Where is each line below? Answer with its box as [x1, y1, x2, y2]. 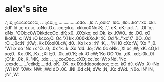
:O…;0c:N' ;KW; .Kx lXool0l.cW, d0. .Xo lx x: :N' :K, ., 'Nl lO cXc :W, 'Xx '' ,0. [5, 40, 157, 46]
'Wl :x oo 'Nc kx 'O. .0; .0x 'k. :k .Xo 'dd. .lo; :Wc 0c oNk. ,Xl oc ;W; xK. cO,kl [5, 45, 159, 51]
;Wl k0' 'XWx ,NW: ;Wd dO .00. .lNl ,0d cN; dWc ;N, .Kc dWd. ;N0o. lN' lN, [5, 66, 154, 72]
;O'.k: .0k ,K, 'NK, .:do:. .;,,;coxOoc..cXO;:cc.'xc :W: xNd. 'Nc [5, 56, 127, 61]
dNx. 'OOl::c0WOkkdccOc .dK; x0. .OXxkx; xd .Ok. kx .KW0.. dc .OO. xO [5, 30, 151, 36]
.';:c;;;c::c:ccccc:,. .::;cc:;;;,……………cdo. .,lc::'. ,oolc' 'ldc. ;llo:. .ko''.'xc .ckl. [5, 20, 156, 25]
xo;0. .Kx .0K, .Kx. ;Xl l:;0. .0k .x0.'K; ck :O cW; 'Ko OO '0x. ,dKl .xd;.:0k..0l [5, 50, 154, 57]
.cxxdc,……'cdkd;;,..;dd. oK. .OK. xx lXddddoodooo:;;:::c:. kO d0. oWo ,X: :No [5, 61, 160, 67]
